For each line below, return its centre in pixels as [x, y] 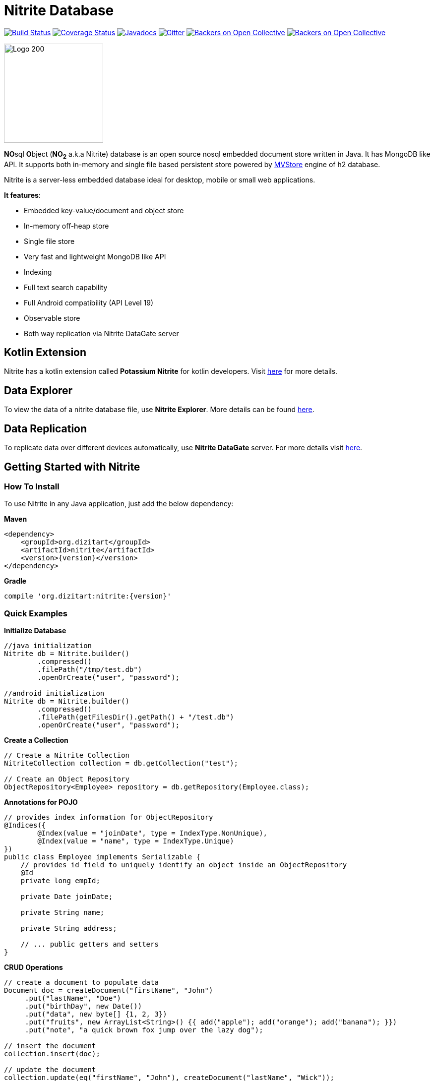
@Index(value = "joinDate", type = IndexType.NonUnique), [153, 833]
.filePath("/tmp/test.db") [90, 670]
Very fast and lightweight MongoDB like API [95, 256]
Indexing [38, 272]
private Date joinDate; [67, 897]
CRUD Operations [33, 967]
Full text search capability [66, 287]
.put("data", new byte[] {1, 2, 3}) [96, 1014]
